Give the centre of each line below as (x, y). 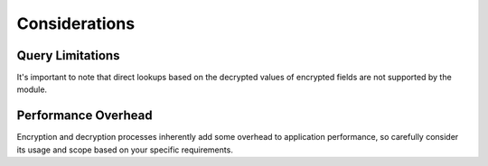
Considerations (76, 23)
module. (32, 89)
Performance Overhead (84, 116)
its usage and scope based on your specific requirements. (125, 150)
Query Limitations (68, 55)
